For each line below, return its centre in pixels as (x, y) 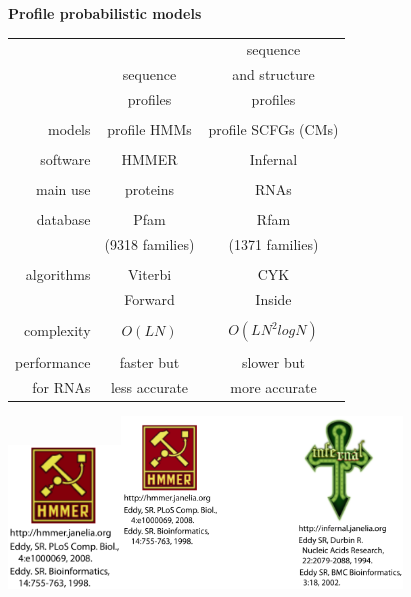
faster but (149, 361)
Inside (273, 299)
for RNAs (61, 386)
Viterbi (149, 274)
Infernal (273, 159)
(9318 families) (149, 244)
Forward (149, 299)
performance (53, 361)
